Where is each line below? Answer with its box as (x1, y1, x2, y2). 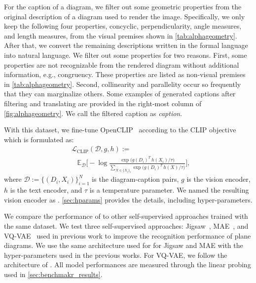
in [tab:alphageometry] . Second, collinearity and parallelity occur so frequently (4, 79, 241, 89)
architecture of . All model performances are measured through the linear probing (4, 259, 251, 270)
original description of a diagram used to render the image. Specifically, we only (4, 11, 245, 21)
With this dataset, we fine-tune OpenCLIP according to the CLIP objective (4, 124, 236, 135)
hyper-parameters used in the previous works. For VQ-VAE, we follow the (4, 249, 227, 260)
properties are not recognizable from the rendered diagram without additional (4, 59, 239, 70)
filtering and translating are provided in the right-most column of (4, 98, 202, 108)
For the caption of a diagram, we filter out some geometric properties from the (4, 1, 242, 11)
